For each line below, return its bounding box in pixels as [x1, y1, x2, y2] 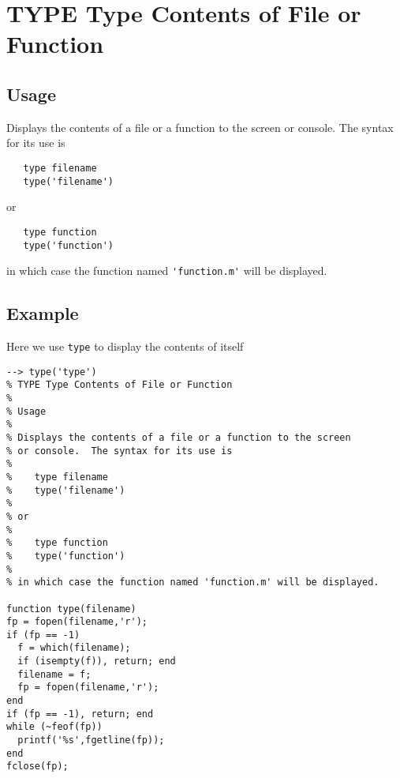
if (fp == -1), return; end [6, 708, 154, 720]
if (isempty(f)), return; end [17, 656, 176, 667]
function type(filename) [6, 603, 136, 615]
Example [6, 301, 79, 325]
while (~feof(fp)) [6, 721, 103, 733]
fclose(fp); [6, 761, 69, 772]
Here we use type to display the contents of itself [6, 338, 244, 355]
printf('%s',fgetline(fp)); [17, 735, 165, 746]
